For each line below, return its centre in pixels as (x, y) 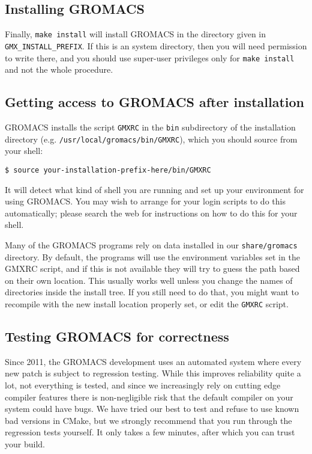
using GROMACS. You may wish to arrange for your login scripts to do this (145, 201)
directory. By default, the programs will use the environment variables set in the (152, 256)
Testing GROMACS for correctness (117, 336)
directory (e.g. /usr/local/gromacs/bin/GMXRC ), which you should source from (151, 139)
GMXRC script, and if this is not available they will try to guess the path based (152, 268)
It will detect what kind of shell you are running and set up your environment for (154, 189)
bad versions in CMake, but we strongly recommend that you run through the (148, 420)
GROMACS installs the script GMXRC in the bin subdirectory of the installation (150, 127)
